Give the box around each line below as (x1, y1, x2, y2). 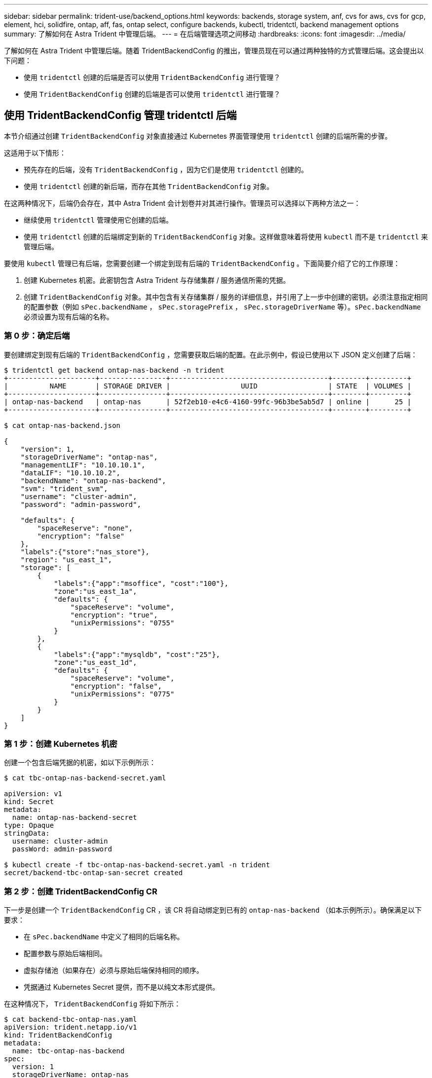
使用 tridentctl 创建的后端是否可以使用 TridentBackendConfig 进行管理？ (24, 73, 281, 81)
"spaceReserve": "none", (37, 524, 133, 532)
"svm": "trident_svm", (20, 484, 108, 493)
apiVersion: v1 (4, 790, 63, 798)
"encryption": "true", (70, 611, 158, 619)
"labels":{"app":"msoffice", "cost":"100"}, (54, 579, 229, 587)
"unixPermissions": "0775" (70, 690, 175, 698)
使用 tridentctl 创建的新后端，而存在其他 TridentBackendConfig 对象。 (24, 182, 274, 191)
